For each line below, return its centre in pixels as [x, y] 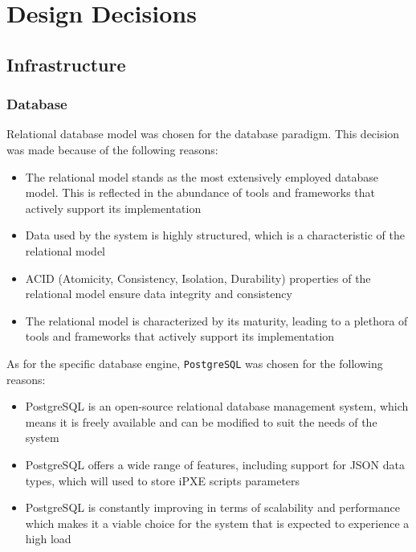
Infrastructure [66, 64]
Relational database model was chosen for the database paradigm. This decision [203, 134]
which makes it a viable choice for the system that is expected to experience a [217, 523]
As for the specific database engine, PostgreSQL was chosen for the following [195, 363]
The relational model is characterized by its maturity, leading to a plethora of [216, 320]
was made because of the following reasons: [112, 149]
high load [48, 539]
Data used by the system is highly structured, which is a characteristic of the [215, 235]
